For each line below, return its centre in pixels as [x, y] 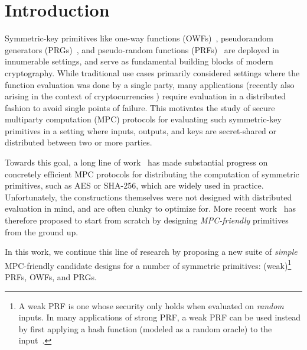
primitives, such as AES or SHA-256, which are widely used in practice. [134, 185]
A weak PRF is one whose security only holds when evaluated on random [151, 305]
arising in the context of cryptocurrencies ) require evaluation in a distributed [146, 96]
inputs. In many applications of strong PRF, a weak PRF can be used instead [160, 317]
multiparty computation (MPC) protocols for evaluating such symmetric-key [143, 119]
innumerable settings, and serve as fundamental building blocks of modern [139, 61]
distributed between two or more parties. [79, 142]
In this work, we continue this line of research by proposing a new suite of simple [151, 252]
